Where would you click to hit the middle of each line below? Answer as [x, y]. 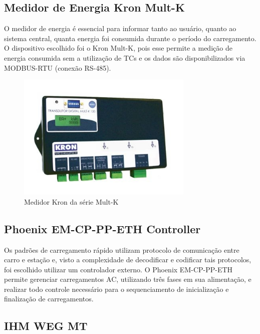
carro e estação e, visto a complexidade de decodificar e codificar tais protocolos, [128, 260]
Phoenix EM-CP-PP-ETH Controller [102, 228]
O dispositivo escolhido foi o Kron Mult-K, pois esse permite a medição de [118, 48]
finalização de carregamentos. [49, 299]
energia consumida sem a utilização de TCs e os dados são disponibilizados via [125, 57]
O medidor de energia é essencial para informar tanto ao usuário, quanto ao [120, 28]
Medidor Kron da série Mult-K [71, 201]
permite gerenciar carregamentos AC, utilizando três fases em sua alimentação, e [128, 279]
